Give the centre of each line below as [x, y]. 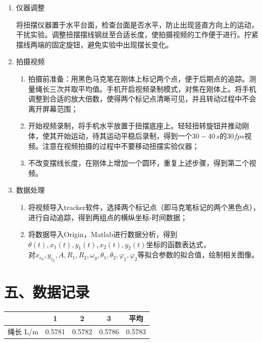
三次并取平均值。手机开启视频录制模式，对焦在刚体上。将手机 [153, 88]
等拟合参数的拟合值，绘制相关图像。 [198, 255]
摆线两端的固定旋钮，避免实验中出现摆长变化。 [94, 44]
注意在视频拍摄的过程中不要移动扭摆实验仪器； [121, 146]
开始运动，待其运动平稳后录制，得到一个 [124, 135]
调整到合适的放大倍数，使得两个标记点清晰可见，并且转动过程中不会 [142, 99]
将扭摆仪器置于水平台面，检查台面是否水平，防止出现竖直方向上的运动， [137, 24]
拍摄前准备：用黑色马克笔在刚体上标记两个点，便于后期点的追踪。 [139, 78]
